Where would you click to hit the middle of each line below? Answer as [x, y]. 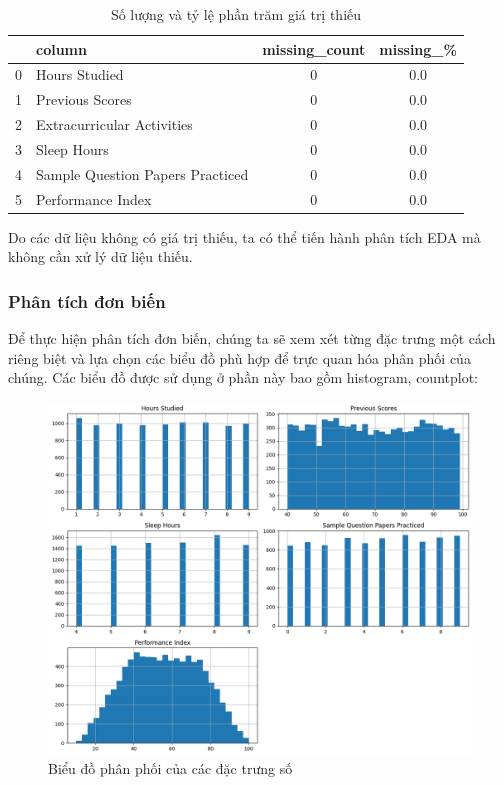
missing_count [314, 48]
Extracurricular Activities [114, 124]
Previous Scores [84, 99]
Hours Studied [80, 74]
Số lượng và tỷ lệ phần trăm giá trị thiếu [236, 14]
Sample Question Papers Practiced [142, 173]
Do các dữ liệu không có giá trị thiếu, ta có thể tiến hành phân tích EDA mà [244, 236]
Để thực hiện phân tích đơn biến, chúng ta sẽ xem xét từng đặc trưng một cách [252, 338]
